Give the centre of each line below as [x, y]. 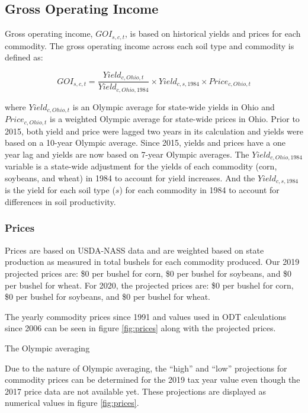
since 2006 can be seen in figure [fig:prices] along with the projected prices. [140, 328]
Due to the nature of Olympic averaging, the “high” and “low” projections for [146, 368]
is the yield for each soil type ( [60, 190]
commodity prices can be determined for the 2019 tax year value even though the [153, 380]
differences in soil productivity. [60, 201]
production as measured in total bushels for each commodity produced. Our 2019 [152, 262]
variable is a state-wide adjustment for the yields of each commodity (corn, [141, 166]
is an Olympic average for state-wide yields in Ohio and [174, 106]
